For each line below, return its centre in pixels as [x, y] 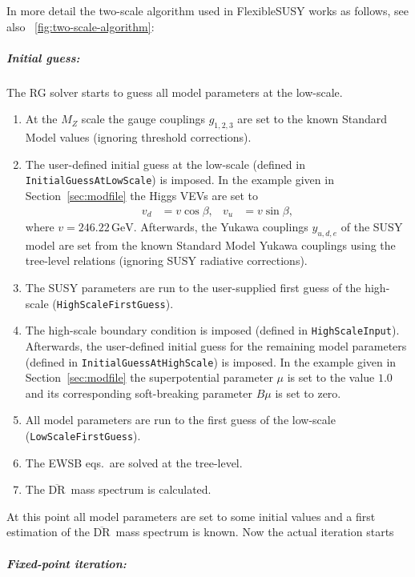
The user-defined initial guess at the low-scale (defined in [165, 164]
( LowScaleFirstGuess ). [83, 435]
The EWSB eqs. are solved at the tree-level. [134, 462]
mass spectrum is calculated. [141, 489]
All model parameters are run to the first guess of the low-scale [180, 420]
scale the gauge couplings [143, 119]
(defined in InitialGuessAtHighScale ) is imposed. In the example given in [211, 361]
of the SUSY [372, 227]
